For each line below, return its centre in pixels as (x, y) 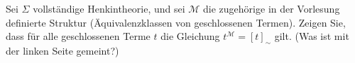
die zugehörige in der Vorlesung (272, 8)
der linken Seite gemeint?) (62, 50)
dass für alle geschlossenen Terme (78, 36)
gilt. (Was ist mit (312, 36)
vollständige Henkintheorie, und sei (109, 8)
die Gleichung (190, 36)
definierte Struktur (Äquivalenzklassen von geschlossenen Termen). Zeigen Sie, (176, 22)
